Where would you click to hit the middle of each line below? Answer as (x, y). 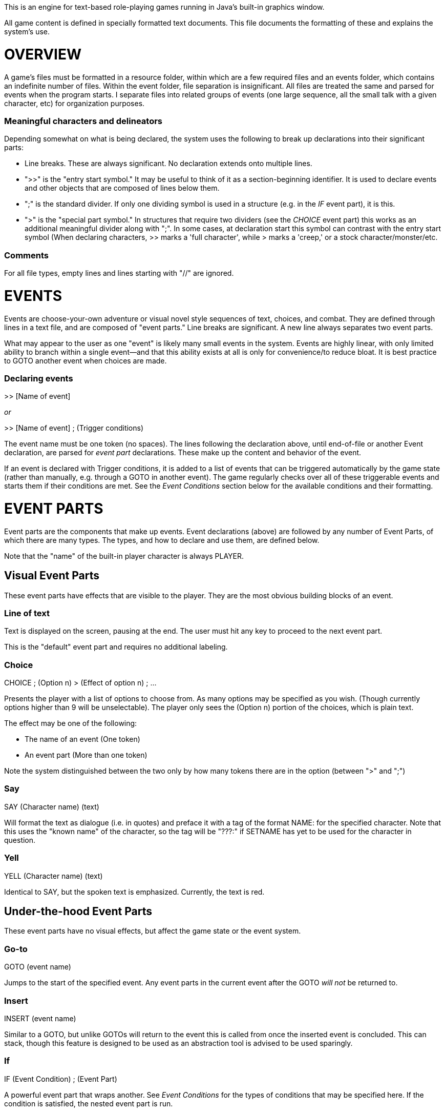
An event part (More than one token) (86, 755)
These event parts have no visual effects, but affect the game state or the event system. (153, 931)
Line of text (27, 613)
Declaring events (39, 378)
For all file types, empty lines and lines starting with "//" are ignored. (119, 273)
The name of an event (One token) (82, 739)
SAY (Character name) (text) (52, 806)
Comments (26, 255)
